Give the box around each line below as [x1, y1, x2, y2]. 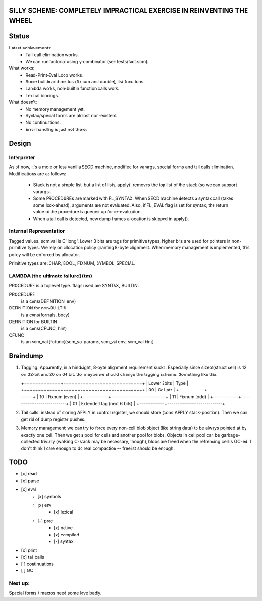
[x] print [21, 547, 37, 553]
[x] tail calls [21, 554, 45, 560]
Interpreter [9, 154, 35, 161]
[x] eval [21, 487, 36, 492]
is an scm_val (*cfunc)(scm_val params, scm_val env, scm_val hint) [21, 339, 154, 345]
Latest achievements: [9, 45, 52, 51]
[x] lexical [54, 509, 74, 515]
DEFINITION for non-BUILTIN [9, 305, 67, 311]
